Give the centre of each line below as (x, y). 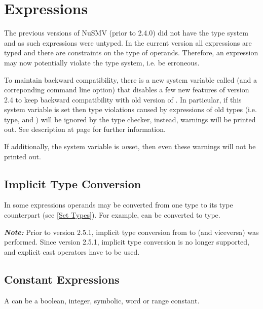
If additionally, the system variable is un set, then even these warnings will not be (130, 146)
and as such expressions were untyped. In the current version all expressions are (128, 42)
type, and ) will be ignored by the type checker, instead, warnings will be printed (130, 119)
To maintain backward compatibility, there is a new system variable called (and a (130, 79)
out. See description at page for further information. (85, 129)
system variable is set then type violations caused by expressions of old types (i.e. (130, 109)
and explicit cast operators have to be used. (72, 251)
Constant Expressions (62, 279)
